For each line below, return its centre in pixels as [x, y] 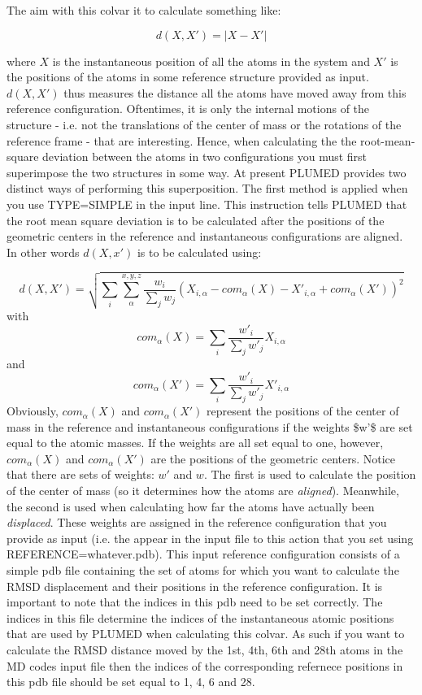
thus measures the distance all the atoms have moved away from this [235, 92]
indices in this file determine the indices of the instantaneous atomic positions [200, 617]
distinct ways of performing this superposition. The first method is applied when [207, 188]
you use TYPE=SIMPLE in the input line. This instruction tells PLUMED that [207, 204]
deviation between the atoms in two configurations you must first [205, 156]
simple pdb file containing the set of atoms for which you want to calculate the [203, 570]
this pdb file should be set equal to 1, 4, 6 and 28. [131, 682]
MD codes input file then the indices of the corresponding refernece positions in [205, 665]
